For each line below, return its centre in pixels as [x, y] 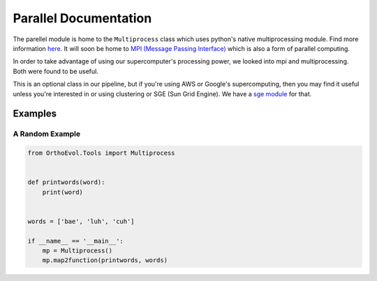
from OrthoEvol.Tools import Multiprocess [101, 153]
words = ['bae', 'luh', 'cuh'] [81, 221]
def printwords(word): [66, 182]
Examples [35, 114]
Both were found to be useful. [56, 71]
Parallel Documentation [82, 18]
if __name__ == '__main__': [75, 241]
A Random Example [46, 134]
